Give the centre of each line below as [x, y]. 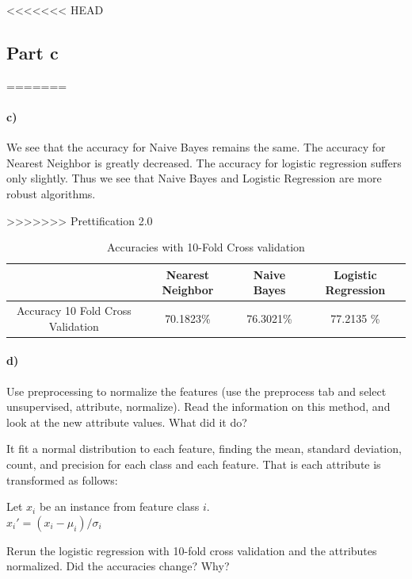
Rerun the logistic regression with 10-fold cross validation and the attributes [192, 550]
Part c [32, 52]
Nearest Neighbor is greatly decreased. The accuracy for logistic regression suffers [204, 162]
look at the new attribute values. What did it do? [127, 422]
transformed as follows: [62, 479]
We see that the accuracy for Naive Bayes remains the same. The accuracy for [196, 147]
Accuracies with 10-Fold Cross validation [206, 247]
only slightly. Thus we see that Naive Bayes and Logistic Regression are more [194, 178]
